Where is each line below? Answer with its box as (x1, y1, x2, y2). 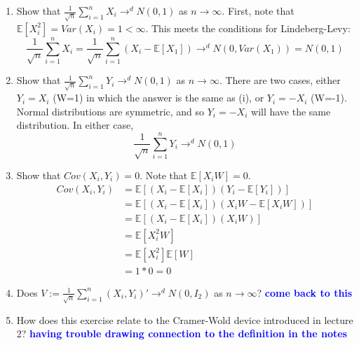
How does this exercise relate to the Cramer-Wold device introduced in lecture (16, 312, 353, 327)
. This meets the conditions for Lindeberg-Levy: (145, 20, 351, 35)
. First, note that (222, 3, 294, 17)
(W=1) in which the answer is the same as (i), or (53, 90, 264, 105)
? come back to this (257, 285, 353, 300)
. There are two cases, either (219, 73, 341, 87)
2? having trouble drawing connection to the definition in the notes (16, 326, 347, 341)
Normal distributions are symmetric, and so (16, 104, 205, 118)
